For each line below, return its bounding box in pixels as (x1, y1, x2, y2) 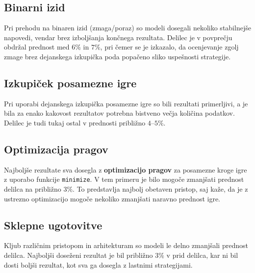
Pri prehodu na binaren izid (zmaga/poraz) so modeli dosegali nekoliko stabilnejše (4, 23, 251, 33)
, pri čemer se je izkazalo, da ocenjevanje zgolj (100, 42, 239, 52)
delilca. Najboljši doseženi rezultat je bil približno (4, 250, 153, 260)
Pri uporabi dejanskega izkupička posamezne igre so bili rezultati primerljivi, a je (4, 98, 248, 108)
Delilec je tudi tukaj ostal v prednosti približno (4, 117, 146, 127)
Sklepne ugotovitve (4, 217, 102, 232)
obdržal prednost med (4, 42, 70, 52)
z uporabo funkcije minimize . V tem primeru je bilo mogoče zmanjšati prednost (4, 174, 244, 184)
